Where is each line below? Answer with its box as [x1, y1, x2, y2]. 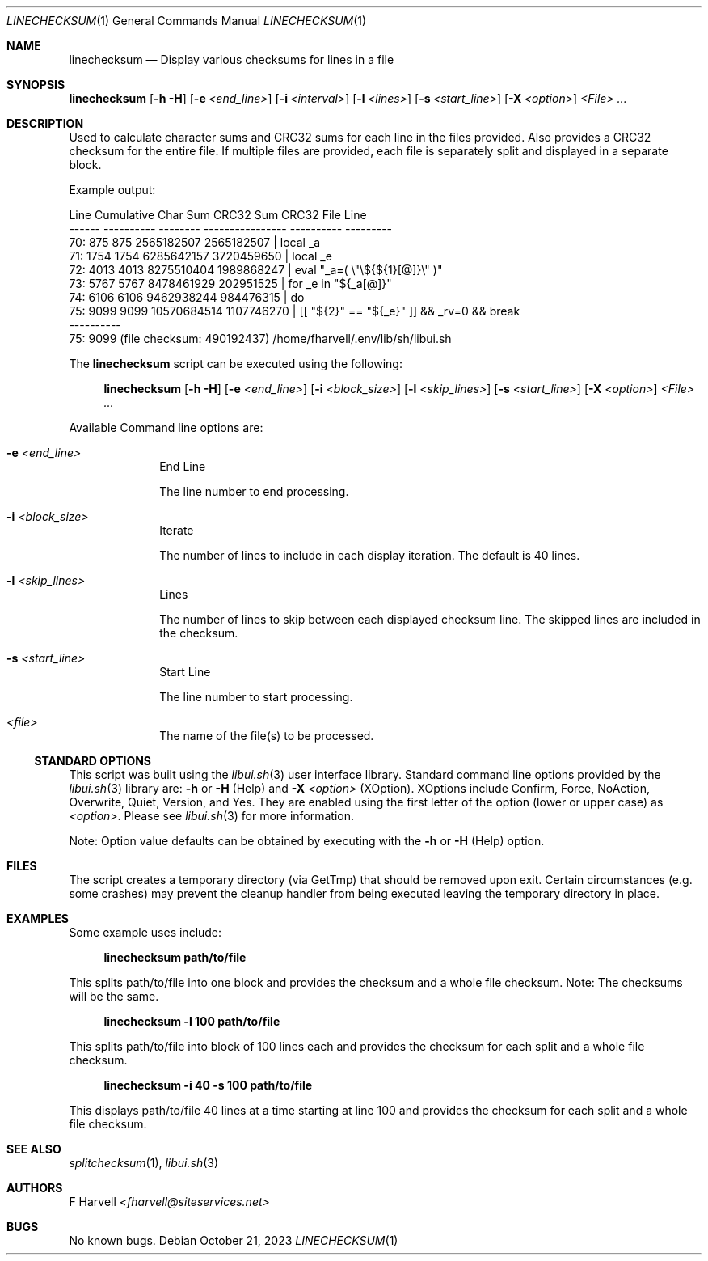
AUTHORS [6, 1181, 63, 1195]
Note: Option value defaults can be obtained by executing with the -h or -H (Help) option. [69, 834, 545, 848]
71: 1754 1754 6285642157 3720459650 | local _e [69, 249, 332, 263]
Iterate [159, 523, 194, 537]
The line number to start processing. [159, 690, 353, 704]
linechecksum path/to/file [103, 950, 247, 964]
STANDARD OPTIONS [34, 754, 152, 768]
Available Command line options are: [69, 421, 263, 434]
